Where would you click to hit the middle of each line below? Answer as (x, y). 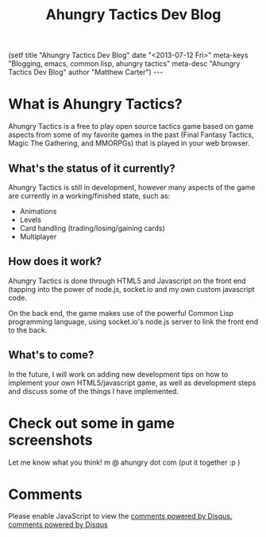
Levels (31, 220)
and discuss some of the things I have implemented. (94, 391)
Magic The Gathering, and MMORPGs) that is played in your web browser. (129, 143)
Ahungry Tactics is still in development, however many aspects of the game (132, 187)
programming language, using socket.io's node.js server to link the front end (133, 321)
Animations (38, 211)
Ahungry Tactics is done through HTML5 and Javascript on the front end (127, 281)
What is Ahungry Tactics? (95, 104)
